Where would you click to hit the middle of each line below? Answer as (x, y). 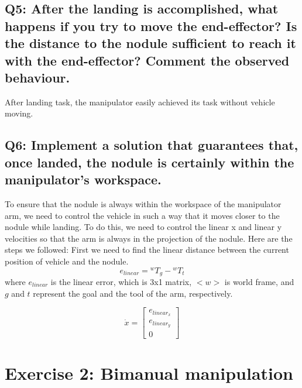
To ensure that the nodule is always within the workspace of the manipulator (143, 203)
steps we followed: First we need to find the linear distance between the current (147, 250)
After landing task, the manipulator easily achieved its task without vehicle (140, 102)
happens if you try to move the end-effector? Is (151, 25)
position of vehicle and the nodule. (67, 261)
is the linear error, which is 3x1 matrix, (121, 282)
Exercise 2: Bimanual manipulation (149, 373)
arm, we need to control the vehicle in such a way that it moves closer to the (142, 215)
